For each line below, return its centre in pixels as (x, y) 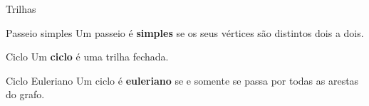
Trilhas (21, 9)
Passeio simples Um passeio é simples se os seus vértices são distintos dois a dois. (185, 32)
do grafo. (25, 94)
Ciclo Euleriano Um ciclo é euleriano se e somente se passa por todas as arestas (182, 80)
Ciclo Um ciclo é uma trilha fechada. (87, 57)
